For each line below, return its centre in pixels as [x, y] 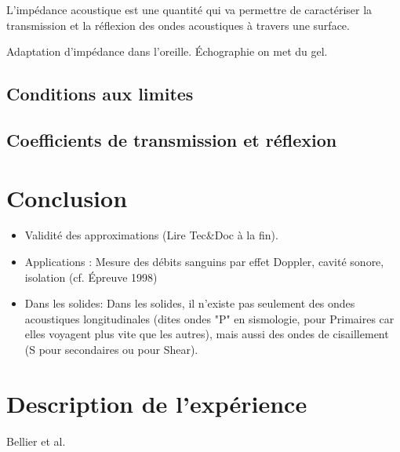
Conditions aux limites [100, 94]
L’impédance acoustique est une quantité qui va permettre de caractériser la [189, 9]
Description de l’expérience [157, 403]
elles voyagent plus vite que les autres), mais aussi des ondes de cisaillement [207, 334]
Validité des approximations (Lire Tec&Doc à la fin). [151, 235]
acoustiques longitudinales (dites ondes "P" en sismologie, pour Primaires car [209, 318]
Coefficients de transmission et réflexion [172, 139]
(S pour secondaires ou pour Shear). [111, 350]
